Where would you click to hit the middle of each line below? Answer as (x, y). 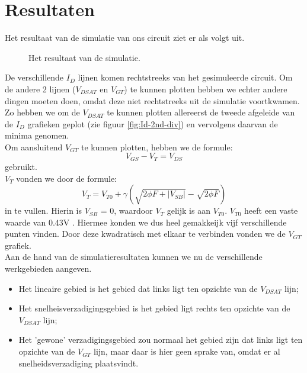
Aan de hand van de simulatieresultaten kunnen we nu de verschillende (134, 257)
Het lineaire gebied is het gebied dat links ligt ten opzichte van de (138, 288)
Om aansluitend (34, 147)
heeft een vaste (271, 210)
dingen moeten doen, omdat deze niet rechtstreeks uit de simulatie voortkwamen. (152, 100)
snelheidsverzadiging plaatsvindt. (79, 363)
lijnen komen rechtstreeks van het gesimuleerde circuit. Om (185, 77)
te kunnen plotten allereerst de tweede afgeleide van (201, 112)
